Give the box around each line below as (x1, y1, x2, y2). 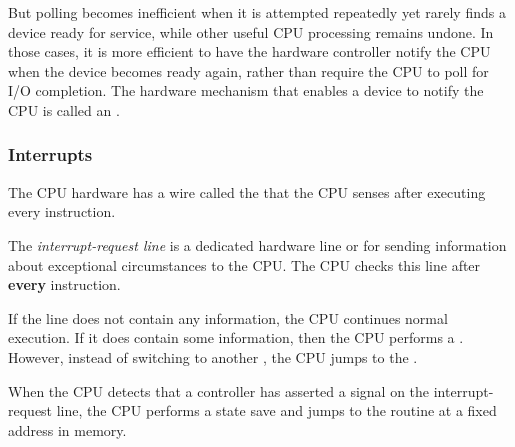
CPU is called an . (8, 99, 120, 120)
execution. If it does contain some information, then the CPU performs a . (8, 327, 464, 348)
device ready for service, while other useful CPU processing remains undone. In (8, 21, 494, 42)
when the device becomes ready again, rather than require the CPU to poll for (8, 60, 489, 81)
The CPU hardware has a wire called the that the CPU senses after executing (8, 181, 486, 202)
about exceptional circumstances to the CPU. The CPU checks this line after (8, 254, 481, 275)
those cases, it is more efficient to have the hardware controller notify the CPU (8, 41, 491, 62)
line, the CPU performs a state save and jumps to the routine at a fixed (56, 400, 497, 421)
